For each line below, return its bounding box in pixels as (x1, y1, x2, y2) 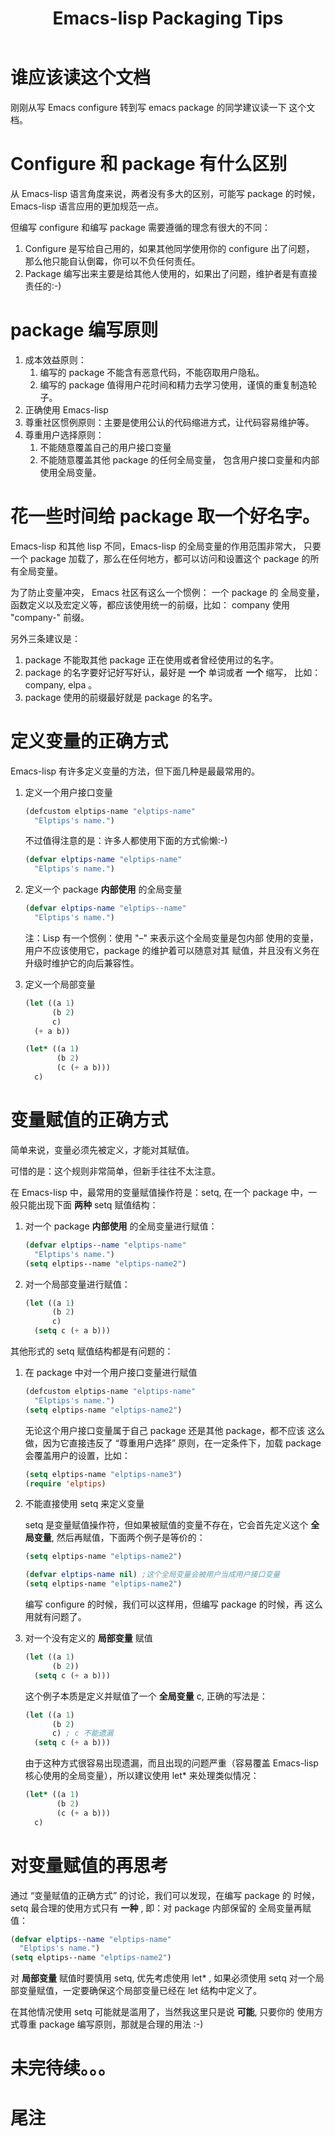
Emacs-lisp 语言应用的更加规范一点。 (10, 200, 165, 212)
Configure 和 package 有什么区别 (10, 153, 288, 176)
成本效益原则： (24, 353, 87, 366)
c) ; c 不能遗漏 (51, 1728, 114, 1739)
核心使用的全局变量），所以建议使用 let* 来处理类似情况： (24, 1770, 260, 1782)
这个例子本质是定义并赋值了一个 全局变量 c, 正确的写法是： (24, 1690, 268, 1702)
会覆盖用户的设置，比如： (24, 1449, 131, 1461)
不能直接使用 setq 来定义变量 (24, 1498, 145, 1510)
